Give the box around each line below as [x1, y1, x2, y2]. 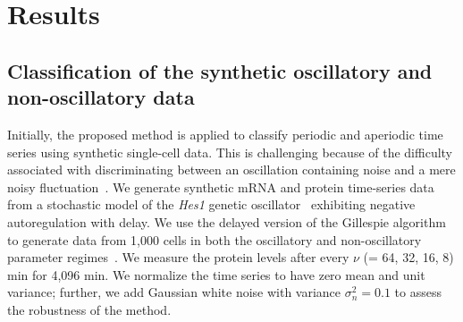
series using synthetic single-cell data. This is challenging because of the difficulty [7, 142, 453, 161]
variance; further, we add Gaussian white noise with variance [7, 283, 341, 301]
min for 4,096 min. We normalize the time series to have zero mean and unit [7, 265, 425, 284]
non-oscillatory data [7, 83, 195, 111]
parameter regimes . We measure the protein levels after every [7, 248, 349, 267]
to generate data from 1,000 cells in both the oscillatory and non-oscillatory [7, 230, 422, 249]
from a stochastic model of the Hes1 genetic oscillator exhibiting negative [7, 195, 416, 214]
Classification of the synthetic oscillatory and [7, 56, 433, 84]
